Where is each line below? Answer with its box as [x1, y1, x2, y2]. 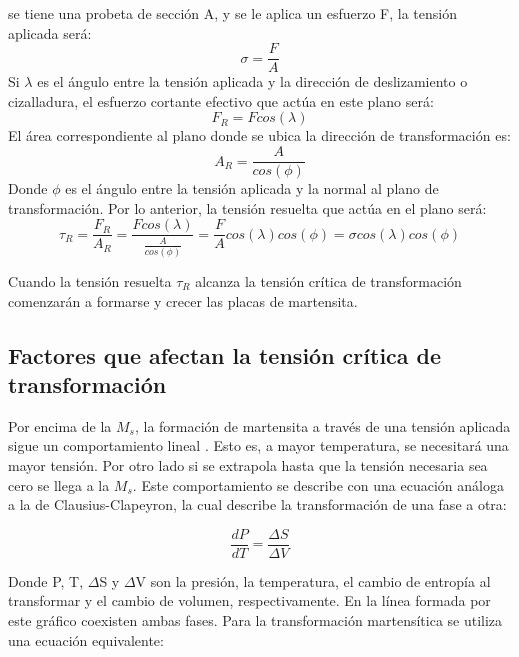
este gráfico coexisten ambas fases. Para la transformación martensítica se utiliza [8, 610, 503, 631]
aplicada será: [8, 22, 92, 43]
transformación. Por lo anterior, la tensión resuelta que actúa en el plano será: [8, 197, 487, 218]
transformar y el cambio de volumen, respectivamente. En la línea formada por [8, 590, 491, 611]
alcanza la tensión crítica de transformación [195, 271, 462, 292]
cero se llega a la [8, 474, 110, 495]
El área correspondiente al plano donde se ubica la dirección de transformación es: [8, 125, 511, 146]
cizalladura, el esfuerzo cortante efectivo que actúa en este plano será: [8, 90, 434, 111]
